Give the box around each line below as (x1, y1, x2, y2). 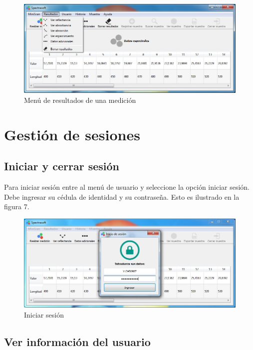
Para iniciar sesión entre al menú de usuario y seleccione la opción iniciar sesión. (4, 182, 250, 192)
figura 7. (4, 201, 29, 212)
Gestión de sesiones (4, 124, 140, 144)
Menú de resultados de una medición (24, 94, 136, 105)
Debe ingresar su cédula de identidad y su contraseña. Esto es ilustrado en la (4, 191, 240, 202)
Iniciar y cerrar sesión (4, 158, 119, 174)
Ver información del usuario (4, 334, 151, 349)
